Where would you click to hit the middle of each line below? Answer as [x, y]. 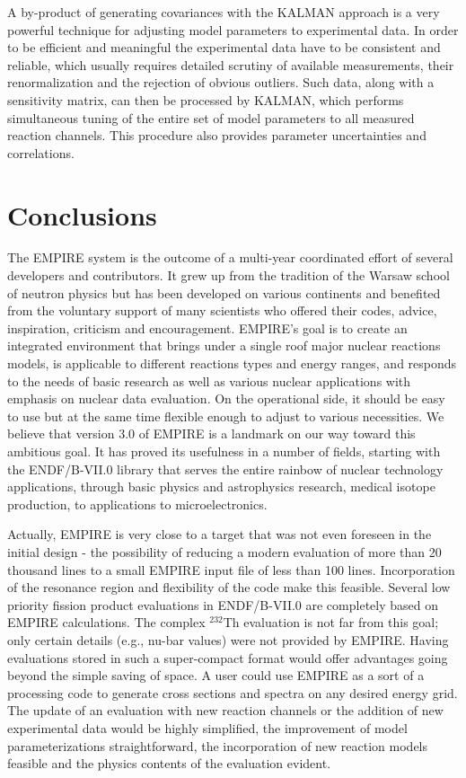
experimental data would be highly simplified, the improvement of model [207, 727]
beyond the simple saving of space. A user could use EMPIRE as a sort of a [216, 675]
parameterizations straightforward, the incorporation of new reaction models [218, 745]
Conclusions [82, 214]
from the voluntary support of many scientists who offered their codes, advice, [222, 310]
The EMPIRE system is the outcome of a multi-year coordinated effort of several [230, 257]
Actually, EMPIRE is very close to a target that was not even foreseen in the [220, 534]
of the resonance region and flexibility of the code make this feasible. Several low [229, 587]
